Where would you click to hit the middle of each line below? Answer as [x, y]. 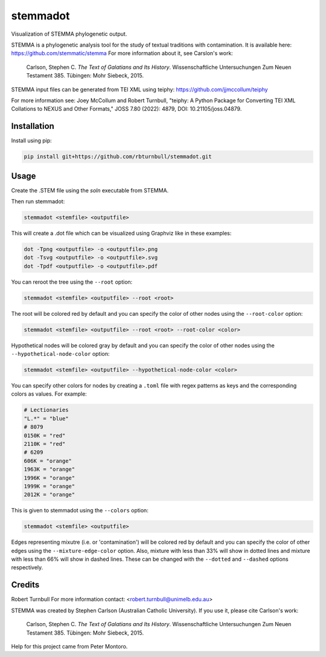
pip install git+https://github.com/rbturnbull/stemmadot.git [118, 157]
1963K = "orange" [50, 469]
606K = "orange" [48, 461]
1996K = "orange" [50, 478]
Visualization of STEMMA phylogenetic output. [69, 34]
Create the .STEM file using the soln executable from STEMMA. [90, 190]
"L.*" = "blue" [46, 418]
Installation [33, 126]
